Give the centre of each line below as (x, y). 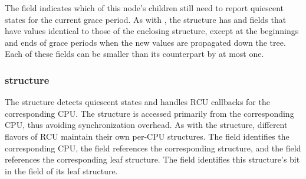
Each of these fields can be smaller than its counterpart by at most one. (134, 54)
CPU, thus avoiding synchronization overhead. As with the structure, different (146, 125)
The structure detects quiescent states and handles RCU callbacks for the (137, 102)
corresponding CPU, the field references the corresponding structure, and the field (153, 148)
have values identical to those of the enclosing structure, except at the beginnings (152, 31)
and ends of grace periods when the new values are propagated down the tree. (145, 42)
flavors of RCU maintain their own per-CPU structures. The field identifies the (147, 136)
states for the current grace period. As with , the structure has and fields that (146, 19)
